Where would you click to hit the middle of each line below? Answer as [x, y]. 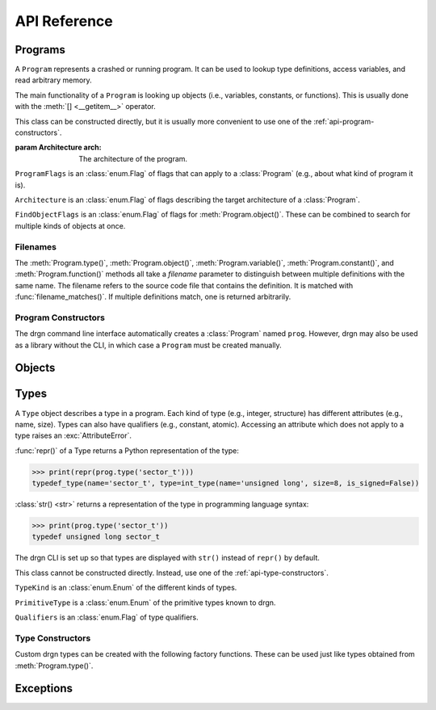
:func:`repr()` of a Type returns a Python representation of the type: [127, 450]
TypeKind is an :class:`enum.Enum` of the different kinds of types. [126, 588]
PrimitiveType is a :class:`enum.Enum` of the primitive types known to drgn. [145, 603]
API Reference [64, 21]
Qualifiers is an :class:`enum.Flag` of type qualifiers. [107, 617]
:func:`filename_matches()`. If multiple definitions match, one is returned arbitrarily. [153, 297]
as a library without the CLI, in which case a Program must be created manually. [148, 345]
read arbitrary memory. [53, 80]
